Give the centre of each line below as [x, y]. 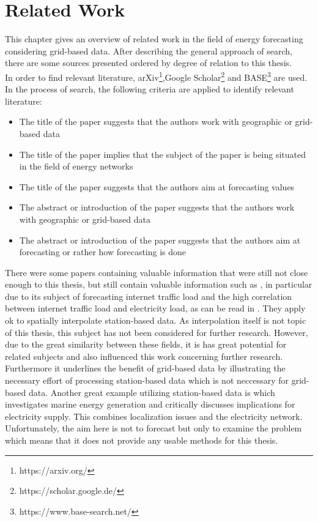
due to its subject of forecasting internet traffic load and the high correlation [149, 296]
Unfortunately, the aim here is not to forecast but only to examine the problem [153, 428]
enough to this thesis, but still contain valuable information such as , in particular [159, 284]
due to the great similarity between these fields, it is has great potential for [146, 344]
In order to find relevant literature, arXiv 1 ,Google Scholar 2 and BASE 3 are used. [156, 76]
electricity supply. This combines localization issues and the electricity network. [154, 416]
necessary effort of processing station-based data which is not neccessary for [147, 380]
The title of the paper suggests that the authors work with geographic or [156, 121]
